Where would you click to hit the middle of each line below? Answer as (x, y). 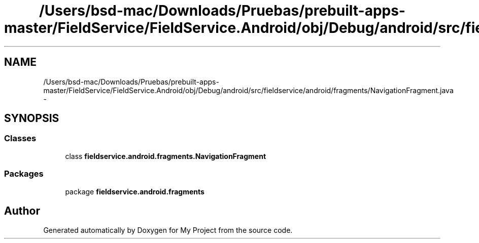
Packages (24, 174)
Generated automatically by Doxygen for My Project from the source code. (168, 230)
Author (22, 211)
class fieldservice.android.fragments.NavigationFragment (166, 156)
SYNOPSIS (32, 118)
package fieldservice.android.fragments (135, 191)
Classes (20, 138)
